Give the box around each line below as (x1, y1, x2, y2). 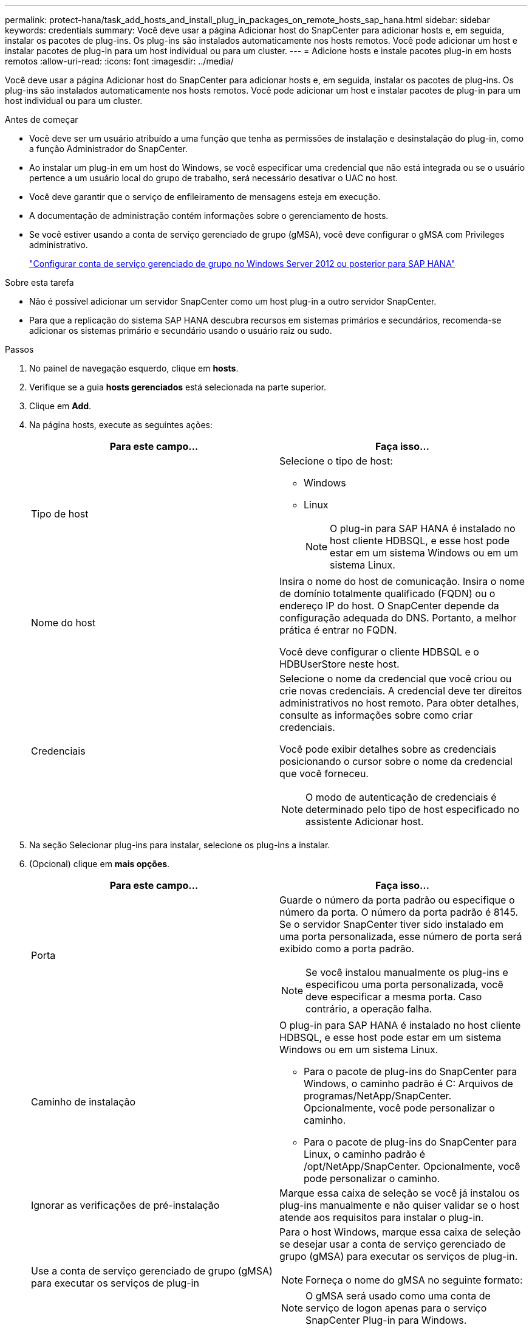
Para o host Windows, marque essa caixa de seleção (279, 1226, 521, 1238)
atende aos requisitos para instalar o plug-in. (279, 1211, 484, 1223)
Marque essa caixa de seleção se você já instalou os (279, 1187, 520, 1199)
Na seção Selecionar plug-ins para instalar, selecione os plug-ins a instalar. (29, 840, 330, 850)
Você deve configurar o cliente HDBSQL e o (279, 646, 479, 658)
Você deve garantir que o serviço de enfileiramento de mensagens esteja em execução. (29, 192, 381, 202)
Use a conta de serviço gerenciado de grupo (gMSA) (31, 1265, 273, 1277)
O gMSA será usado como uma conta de (305, 1290, 491, 1302)
